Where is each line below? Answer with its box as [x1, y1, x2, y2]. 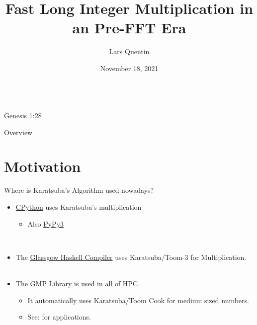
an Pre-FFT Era [72, 17, 186, 38]
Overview [4, 127, 33, 137]
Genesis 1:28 [4, 110, 42, 121]
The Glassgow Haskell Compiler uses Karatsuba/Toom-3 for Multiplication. [15, 251, 247, 262]
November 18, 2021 [100, 63, 159, 73]
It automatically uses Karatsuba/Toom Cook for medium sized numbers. [27, 295, 249, 305]
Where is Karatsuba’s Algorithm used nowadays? [4, 185, 154, 195]
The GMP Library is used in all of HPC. [15, 278, 140, 288]
